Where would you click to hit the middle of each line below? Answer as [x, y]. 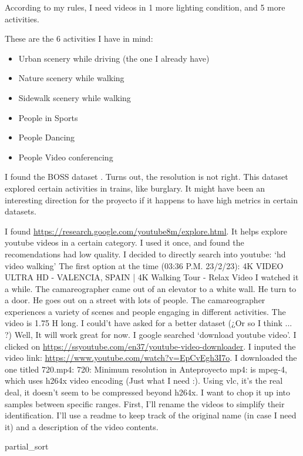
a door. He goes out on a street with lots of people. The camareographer [135, 300]
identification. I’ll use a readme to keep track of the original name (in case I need [151, 415]
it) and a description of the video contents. [82, 426]
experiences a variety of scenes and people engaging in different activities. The [145, 311]
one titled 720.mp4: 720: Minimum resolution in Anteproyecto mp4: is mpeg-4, [146, 369]
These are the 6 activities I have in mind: [79, 38]
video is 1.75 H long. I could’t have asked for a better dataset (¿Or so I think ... [149, 323]
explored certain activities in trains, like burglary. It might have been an [135, 188]
